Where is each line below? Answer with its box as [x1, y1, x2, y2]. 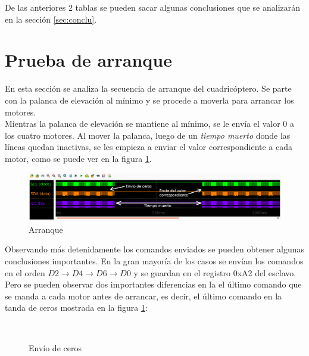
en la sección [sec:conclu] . [5, 13, 97, 25]
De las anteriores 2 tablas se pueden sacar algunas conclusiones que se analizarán [5, 1, 301, 13]
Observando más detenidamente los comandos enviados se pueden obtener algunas [5, 243, 305, 255]
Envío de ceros [29, 341, 82, 354]
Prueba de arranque [5, 48, 172, 72]
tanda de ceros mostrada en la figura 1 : [5, 301, 148, 314]
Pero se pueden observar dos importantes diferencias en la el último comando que [5, 278, 302, 291]
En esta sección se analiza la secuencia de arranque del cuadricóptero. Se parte [5, 82, 292, 95]
